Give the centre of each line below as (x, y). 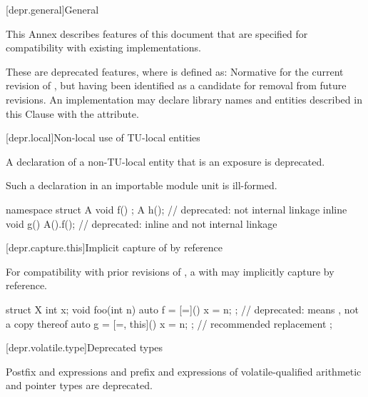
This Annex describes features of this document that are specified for (157, 33)
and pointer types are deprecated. (79, 385)
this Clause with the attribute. (72, 113)
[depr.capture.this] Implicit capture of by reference (114, 247)
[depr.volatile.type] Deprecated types (85, 347)
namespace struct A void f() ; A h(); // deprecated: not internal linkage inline (177, 209)
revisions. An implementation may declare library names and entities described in (184, 99)
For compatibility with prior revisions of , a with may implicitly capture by (170, 271)
